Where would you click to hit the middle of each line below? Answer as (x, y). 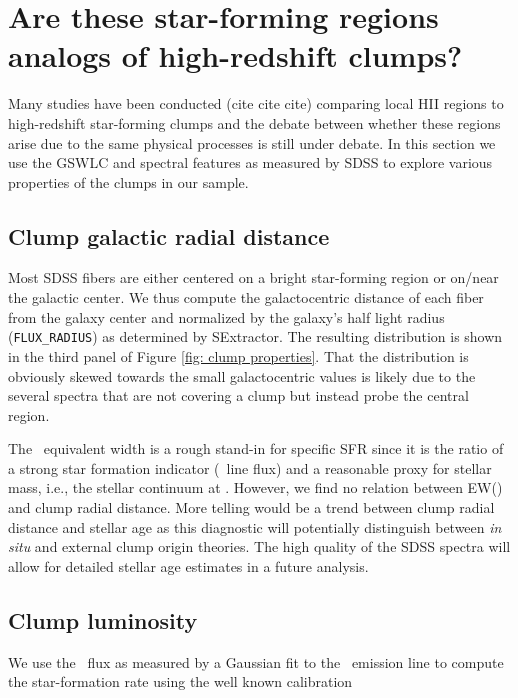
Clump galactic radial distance (169, 235)
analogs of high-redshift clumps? (235, 55)
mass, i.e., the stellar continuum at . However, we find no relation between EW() (255, 487)
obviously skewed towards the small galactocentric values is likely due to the (242, 375)
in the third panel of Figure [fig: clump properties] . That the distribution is (238, 355)
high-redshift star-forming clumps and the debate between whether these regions (254, 122)
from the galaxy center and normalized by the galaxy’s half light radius (226, 316)
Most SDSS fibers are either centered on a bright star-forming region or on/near (253, 277)
